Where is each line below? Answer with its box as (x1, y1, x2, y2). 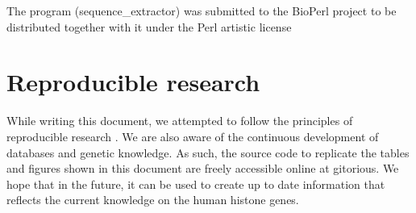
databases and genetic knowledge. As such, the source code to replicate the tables (6, 144, 410, 161)
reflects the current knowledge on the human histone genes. (6, 191, 299, 208)
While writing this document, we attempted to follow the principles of (6, 112, 353, 129)
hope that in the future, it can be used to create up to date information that (6, 175, 385, 192)
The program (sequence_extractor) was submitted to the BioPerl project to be (6, 2, 397, 19)
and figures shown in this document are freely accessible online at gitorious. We (6, 160, 399, 177)
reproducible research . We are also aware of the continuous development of (6, 127, 379, 144)
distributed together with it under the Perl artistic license (6, 18, 292, 35)
